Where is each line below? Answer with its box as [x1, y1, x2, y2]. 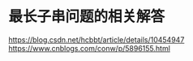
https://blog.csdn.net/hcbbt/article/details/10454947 [8, 34, 185, 45]
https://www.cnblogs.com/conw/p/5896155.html [8, 43, 170, 53]
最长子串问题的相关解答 [8, 7, 165, 26]
